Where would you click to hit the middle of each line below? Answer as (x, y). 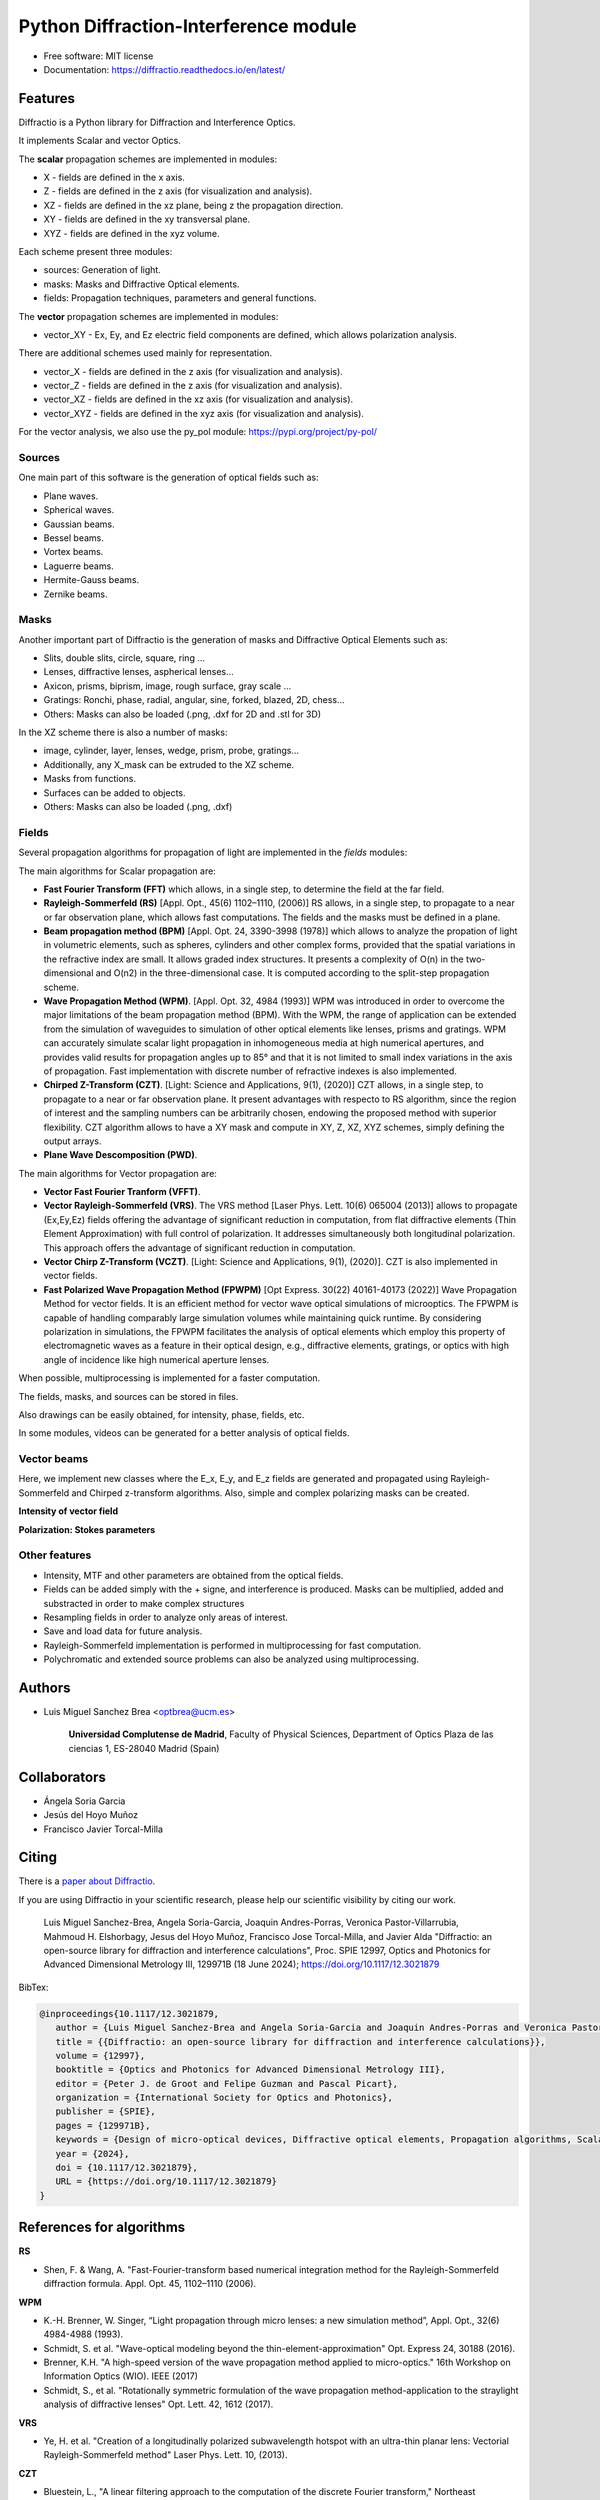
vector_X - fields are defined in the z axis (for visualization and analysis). (193, 371)
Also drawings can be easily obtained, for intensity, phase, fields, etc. (161, 1414)
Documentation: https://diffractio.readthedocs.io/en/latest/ (164, 69)
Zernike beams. (76, 594)
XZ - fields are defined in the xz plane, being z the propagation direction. (193, 205)
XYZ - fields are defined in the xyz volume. (131, 233)
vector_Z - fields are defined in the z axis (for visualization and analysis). (193, 386)
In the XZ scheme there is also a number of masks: (123, 732)
